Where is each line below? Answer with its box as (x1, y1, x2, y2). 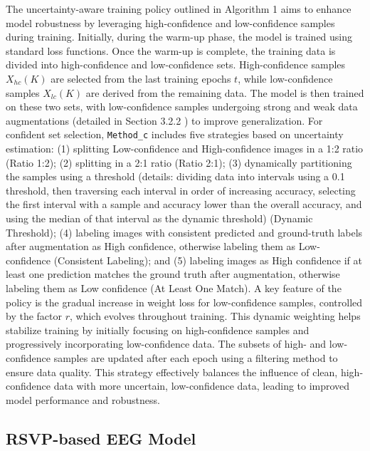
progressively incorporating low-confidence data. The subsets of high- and (6, 336, 327, 351)
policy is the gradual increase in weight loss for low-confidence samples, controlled (6, 294, 363, 309)
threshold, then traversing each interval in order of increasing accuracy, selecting (6, 182, 356, 197)
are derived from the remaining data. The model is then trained (85, 85, 364, 100)
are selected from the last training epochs (51, 71, 231, 85)
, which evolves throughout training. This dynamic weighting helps (69, 309, 361, 323)
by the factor (6, 309, 62, 323)
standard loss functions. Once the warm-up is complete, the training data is (6, 43, 336, 58)
